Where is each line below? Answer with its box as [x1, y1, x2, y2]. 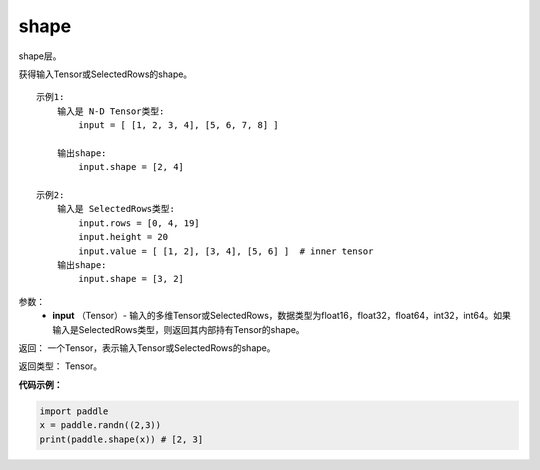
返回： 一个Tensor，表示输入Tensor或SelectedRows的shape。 [18, 341, 276, 354]
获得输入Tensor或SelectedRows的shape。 [18, 68, 193, 80]
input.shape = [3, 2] [78, 273, 185, 285]
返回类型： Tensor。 [18, 360, 103, 372]
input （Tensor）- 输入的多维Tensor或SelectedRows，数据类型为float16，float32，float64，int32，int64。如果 [52, 310, 512, 322]
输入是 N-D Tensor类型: [56, 105, 165, 117]
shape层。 [18, 50, 62, 62]
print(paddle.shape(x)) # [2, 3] [39, 433, 204, 445]
